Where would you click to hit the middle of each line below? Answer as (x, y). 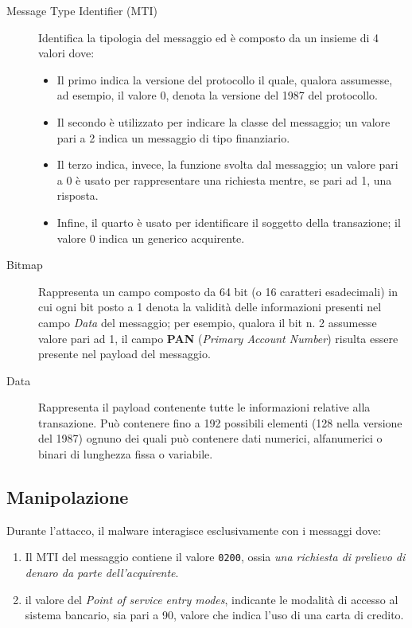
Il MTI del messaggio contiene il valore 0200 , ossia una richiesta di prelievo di (215, 557)
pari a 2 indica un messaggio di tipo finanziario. (173, 137)
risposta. (78, 195)
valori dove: (66, 53)
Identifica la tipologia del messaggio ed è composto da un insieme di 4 (209, 37)
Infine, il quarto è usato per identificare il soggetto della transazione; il (229, 222)
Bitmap (25, 265)
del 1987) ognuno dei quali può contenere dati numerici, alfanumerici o (210, 438)
